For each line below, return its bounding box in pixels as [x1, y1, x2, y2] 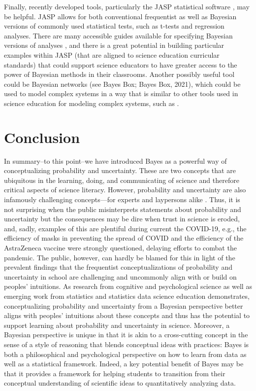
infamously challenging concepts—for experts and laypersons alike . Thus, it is [4, 194, 240, 205]
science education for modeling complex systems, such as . [4, 98, 179, 108]
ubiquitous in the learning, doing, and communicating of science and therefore [4, 175, 239, 185]
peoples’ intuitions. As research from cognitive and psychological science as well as [4, 281, 252, 291]
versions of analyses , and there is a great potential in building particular [4, 40, 224, 50]
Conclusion [4, 127, 80, 147]
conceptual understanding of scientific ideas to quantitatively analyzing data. [4, 378, 236, 388]
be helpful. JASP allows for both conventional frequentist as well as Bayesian [4, 11, 237, 21]
